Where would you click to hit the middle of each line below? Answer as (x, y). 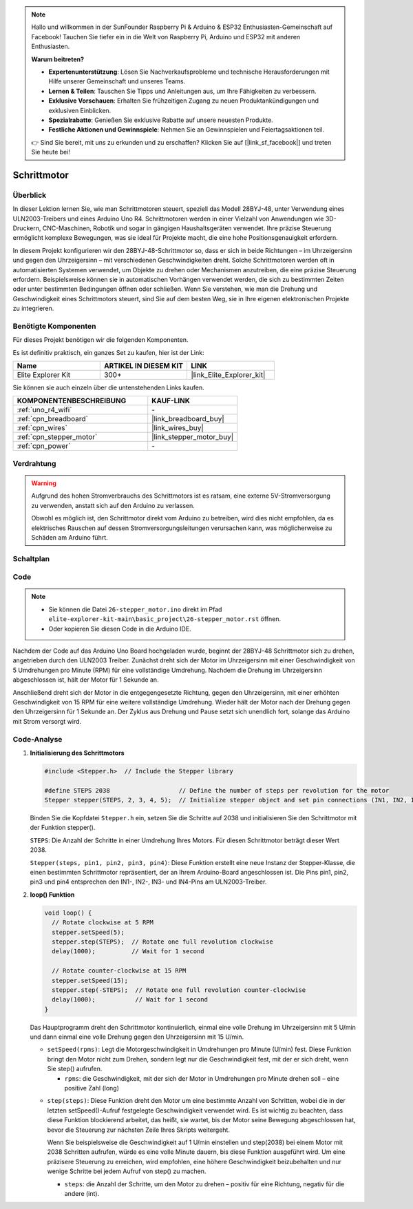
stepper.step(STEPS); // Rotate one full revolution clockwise (162, 942)
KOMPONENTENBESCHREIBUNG (72, 401)
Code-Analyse (38, 739)
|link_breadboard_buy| (188, 419)
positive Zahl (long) (92, 1088)
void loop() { (68, 913)
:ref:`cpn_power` (44, 446)
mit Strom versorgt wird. (47, 721)
